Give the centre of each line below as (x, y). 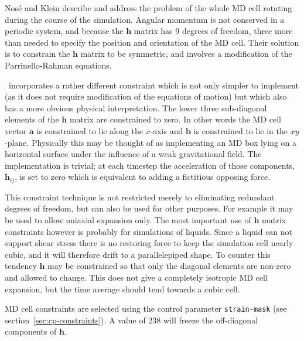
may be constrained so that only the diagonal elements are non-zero (169, 266)
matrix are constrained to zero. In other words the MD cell (175, 119)
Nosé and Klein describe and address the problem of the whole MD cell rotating (148, 8)
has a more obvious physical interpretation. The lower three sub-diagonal (136, 108)
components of (31, 331)
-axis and (167, 130)
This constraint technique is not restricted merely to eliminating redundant (140, 197)
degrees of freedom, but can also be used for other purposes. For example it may (149, 208)
